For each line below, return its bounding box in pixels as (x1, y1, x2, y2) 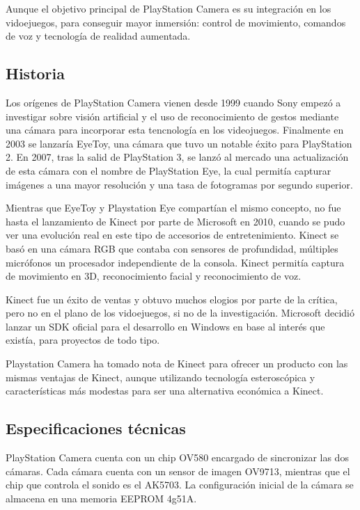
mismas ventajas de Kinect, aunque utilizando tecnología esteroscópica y (6, 369, 315, 384)
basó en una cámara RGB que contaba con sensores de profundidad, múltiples (6, 241, 338, 255)
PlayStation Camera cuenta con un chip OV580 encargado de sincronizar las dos (6, 450, 349, 465)
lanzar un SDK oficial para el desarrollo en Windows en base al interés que (6, 319, 325, 333)
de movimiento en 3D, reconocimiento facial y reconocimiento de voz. (6, 269, 302, 283)
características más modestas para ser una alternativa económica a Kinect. (6, 383, 324, 398)
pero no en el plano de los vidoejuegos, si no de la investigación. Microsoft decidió (6, 305, 354, 320)
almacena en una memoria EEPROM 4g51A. (6, 491, 197, 505)
